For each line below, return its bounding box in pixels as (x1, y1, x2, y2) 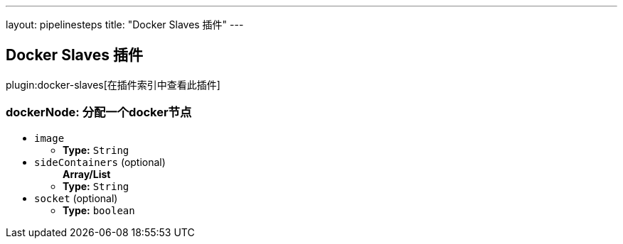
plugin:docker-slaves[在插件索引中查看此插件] (6, 78, 220, 91)
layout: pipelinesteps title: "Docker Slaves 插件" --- (6, 18, 244, 30)
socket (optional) (34, 192, 118, 204)
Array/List (63, 167, 111, 180)
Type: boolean (63, 204, 135, 216)
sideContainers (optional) (34, 155, 166, 168)
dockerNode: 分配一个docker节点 (6, 105, 192, 120)
